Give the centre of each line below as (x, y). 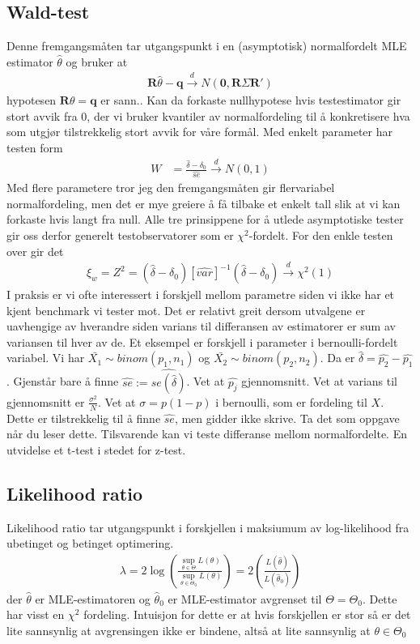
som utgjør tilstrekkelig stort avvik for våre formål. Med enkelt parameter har (199, 132)
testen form (35, 147)
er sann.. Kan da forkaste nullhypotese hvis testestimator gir (251, 100)
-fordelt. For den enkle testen (321, 235)
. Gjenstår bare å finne (63, 381)
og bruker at (97, 61)
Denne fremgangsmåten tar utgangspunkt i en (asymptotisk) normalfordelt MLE (207, 46)
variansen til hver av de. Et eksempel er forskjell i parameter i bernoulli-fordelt (202, 341)
